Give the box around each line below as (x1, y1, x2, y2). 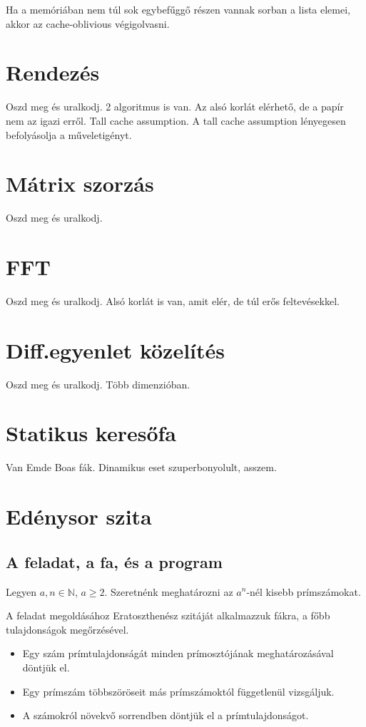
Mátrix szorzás (6, 169, 154, 198)
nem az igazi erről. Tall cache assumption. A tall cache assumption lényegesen (6, 113, 346, 128)
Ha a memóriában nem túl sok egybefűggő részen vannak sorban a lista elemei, (6, 2, 350, 16)
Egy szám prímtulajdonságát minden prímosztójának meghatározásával (22, 646, 334, 661)
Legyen (6, 584, 36, 599)
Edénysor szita (6, 502, 152, 531)
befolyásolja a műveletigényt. (6, 127, 132, 142)
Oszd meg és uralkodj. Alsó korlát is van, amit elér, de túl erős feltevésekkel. (6, 293, 340, 308)
